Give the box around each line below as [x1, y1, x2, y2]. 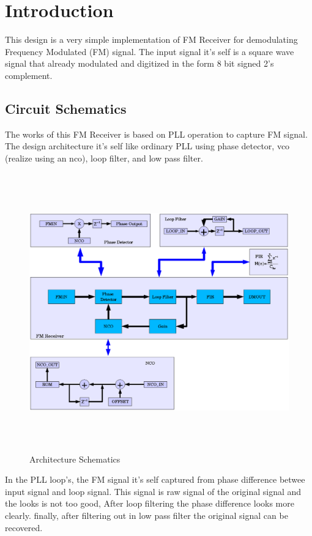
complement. [5, 69, 53, 81]
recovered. [5, 521, 43, 534]
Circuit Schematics [5, 99, 127, 117]
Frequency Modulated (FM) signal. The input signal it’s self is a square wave [5, 45, 294, 58]
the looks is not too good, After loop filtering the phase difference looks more [5, 497, 294, 510]
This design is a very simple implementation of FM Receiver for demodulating [5, 33, 298, 46]
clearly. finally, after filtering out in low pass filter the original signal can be [5, 508, 288, 521]
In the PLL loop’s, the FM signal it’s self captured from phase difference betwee [5, 473, 305, 486]
